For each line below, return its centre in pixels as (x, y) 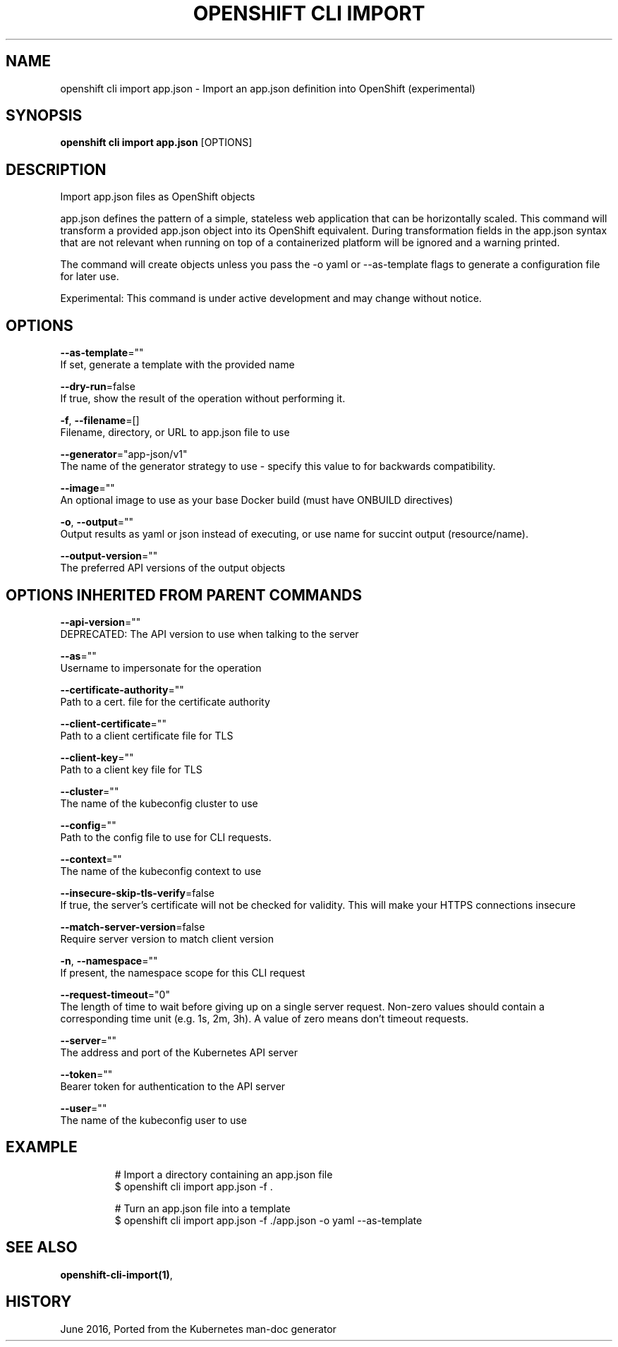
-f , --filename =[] (100, 421)
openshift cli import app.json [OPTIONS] (156, 143)
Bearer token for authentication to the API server (173, 1086)
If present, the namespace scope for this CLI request (183, 972)
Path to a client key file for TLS (131, 769)
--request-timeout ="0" (115, 994)
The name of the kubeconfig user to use (153, 1120)
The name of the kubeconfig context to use (161, 871)
